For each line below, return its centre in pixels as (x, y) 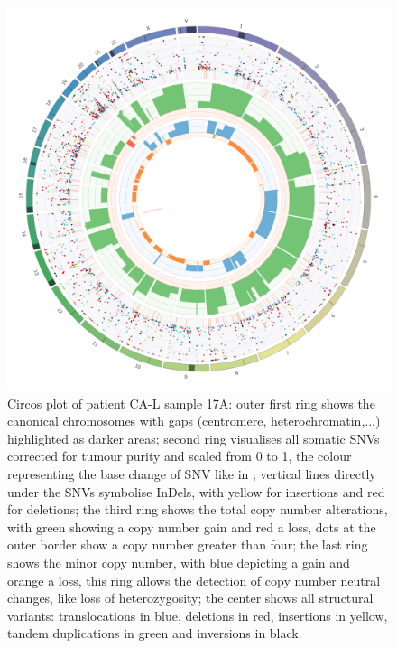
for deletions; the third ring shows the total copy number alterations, (198, 509)
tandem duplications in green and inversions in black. (155, 633)
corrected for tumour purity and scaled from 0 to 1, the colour (180, 456)
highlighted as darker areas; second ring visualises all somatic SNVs (194, 438)
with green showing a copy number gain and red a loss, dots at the (192, 526)
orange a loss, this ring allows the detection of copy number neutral (194, 580)
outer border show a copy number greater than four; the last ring (188, 545)
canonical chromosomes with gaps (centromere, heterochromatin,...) (194, 421)
